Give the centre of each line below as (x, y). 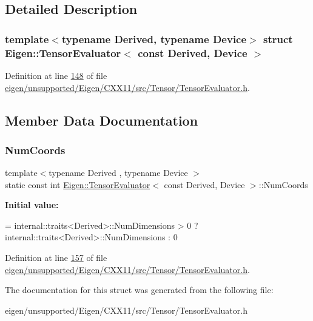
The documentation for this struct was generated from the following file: (139, 290)
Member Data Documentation (102, 120)
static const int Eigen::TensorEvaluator (78, 184)
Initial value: (32, 205)
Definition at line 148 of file (56, 75)
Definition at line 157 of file (56, 258)
